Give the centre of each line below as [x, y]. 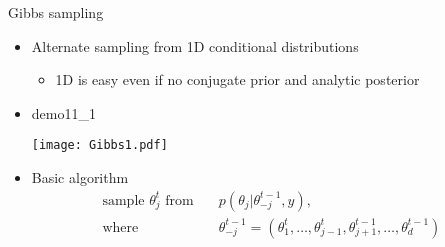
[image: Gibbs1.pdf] [99, 145]
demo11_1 [63, 112]
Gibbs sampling [56, 12]
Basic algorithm [80, 177]
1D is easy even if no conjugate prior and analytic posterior [237, 79]
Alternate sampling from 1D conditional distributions [195, 45]
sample [123, 200]
